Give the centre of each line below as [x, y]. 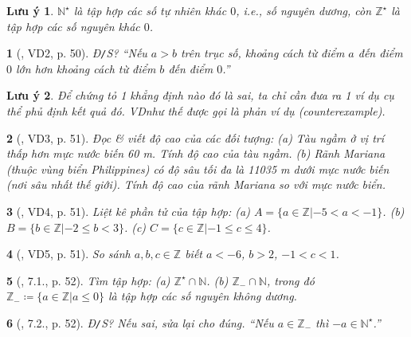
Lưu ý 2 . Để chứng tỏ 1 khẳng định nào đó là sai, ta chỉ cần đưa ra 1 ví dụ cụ [200, 95]
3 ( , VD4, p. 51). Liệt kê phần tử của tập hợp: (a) [128, 211]
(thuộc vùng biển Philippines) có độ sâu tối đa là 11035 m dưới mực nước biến [198, 168]
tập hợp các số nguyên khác [73, 26]
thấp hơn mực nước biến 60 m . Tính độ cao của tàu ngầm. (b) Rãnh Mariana [196, 153]
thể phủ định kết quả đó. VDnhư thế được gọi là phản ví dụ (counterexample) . [196, 111]
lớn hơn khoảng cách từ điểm [86, 68]
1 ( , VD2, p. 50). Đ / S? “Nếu [77, 53]
